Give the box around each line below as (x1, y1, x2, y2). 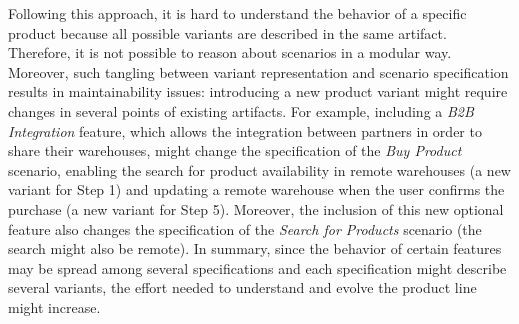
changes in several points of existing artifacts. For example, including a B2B (8, 100, 474, 121)
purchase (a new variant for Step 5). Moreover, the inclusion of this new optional (8, 198, 504, 219)
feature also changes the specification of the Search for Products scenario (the (8, 218, 482, 239)
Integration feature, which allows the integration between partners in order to (8, 120, 482, 141)
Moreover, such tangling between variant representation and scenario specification (8, 61, 509, 82)
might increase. (8, 296, 101, 317)
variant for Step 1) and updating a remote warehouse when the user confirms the (8, 179, 505, 200)
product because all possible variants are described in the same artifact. (8, 22, 447, 43)
